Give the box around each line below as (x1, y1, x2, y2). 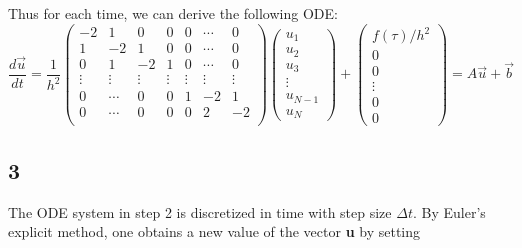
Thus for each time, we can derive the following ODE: (8, 3, 338, 23)
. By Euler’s (412, 201, 486, 222)
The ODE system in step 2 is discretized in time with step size (8, 201, 392, 222)
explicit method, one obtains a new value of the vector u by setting (8, 221, 421, 242)
